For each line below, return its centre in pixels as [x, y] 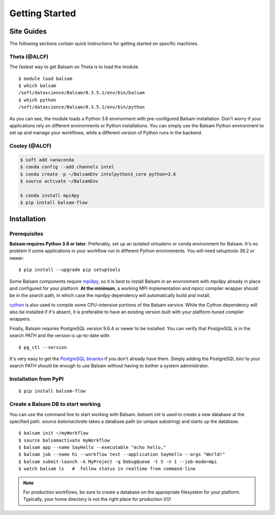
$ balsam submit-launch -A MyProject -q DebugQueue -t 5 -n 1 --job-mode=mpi [118, 462]
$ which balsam [37, 86]
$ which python [37, 100]
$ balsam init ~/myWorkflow [53, 433]
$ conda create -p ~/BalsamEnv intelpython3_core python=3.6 [98, 174]
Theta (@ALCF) [29, 57]
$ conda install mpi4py [50, 195]
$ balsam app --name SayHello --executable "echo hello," [92, 448]
